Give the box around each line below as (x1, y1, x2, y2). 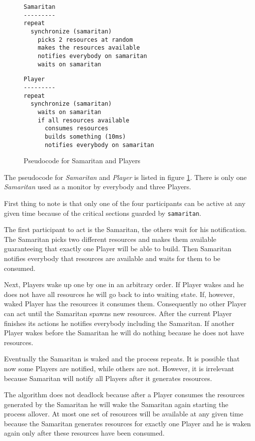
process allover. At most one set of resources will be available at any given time (4, 409, 243, 419)
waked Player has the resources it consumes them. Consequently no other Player (4, 298, 247, 309)
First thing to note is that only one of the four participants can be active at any (4, 198, 246, 208)
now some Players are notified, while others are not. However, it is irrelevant (4, 363, 234, 373)
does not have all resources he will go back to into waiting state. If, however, (4, 289, 235, 299)
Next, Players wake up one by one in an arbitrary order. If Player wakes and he (4, 279, 244, 290)
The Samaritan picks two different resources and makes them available (4, 234, 217, 244)
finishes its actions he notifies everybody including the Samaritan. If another (4, 318, 234, 328)
